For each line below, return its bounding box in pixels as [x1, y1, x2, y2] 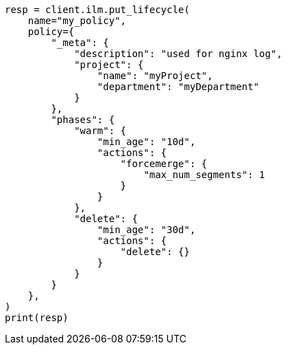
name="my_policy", [27, 15, 127, 26]
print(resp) [5, 312, 69, 323]
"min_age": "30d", [97, 224, 196, 235]
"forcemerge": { [120, 158, 208, 169]
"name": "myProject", [97, 70, 213, 81]
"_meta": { [51, 37, 109, 48]
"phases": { [51, 114, 115, 125]
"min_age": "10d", [97, 136, 196, 147]
